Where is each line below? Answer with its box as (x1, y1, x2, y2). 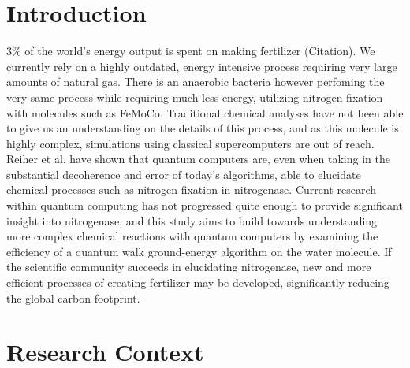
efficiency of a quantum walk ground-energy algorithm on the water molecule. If (6, 243, 392, 259)
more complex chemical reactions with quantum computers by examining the (6, 228, 378, 244)
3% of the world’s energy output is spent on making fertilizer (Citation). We (6, 43, 375, 59)
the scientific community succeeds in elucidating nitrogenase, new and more (6, 258, 371, 275)
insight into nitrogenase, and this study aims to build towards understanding (6, 212, 378, 229)
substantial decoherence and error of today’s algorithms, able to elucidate (6, 165, 361, 182)
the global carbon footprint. (6, 289, 140, 306)
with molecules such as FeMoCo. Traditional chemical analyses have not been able (6, 104, 404, 121)
